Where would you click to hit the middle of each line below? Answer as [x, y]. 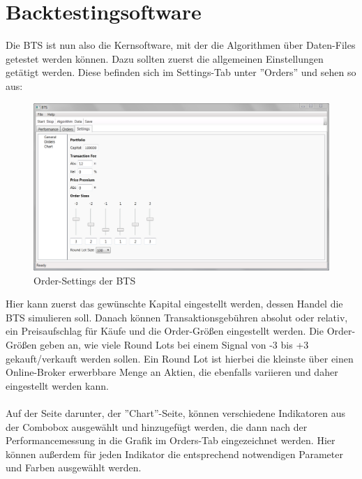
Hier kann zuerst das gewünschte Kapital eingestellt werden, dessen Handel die [174, 304]
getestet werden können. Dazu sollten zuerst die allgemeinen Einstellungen [165, 58]
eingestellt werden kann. [57, 385]
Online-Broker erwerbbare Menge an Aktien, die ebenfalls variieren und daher [172, 372]
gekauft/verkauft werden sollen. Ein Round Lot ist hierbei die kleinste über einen [180, 358]
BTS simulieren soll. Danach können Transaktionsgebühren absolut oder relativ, [177, 317]
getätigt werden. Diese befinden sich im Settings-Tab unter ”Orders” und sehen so [181, 72]
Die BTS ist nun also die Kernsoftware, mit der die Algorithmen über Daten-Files [181, 45]
